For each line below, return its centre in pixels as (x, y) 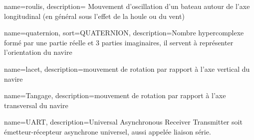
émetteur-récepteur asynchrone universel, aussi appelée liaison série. (108, 131)
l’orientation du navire (38, 52)
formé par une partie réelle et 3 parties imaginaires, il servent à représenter (119, 42)
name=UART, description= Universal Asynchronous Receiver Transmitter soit (123, 122)
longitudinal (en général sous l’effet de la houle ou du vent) (94, 16)
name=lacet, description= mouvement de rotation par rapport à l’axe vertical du (127, 69)
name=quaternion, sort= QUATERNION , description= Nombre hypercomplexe (124, 33)
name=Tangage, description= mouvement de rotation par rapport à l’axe (115, 95)
